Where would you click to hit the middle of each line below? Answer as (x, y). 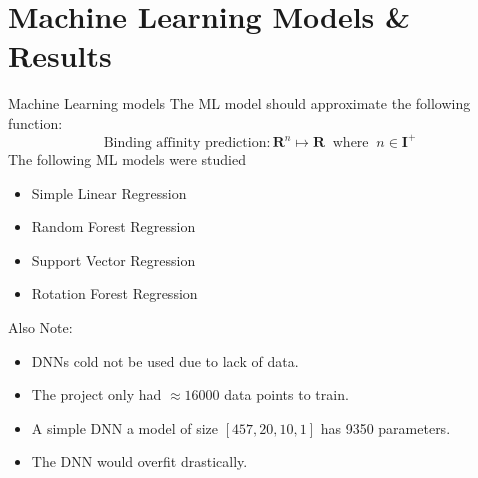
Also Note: (40, 326)
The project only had (96, 394)
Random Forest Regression (113, 226)
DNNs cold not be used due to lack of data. (165, 360)
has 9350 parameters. (385, 427)
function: (35, 122)
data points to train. (286, 394)
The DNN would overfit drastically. (139, 461)
